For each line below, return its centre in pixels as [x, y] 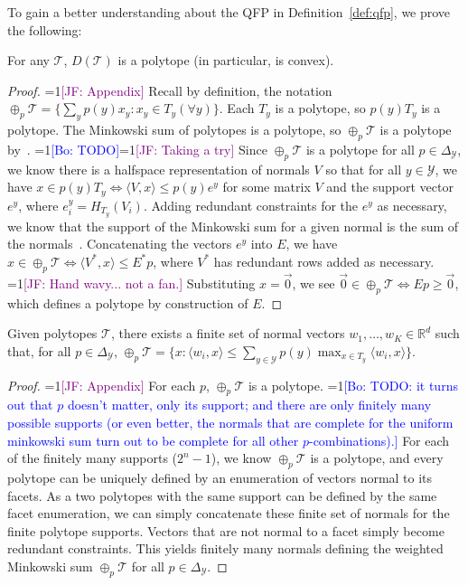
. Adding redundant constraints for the [251, 205]
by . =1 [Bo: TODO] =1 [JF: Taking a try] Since [137, 149]
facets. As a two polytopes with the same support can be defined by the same [222, 495]
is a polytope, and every [377, 458]
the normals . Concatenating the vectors [120, 244]
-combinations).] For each [379, 440]
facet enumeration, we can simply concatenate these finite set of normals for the [229, 513]
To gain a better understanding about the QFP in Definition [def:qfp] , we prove [229, 12]
